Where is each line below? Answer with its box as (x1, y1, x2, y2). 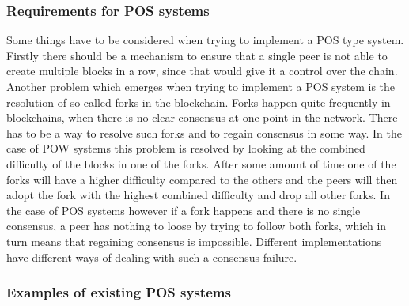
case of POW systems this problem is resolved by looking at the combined (6, 140, 365, 157)
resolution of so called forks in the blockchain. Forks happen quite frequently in (6, 93, 391, 110)
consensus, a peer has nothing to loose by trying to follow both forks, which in (6, 217, 387, 234)
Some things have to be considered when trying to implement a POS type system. (6, 32, 404, 48)
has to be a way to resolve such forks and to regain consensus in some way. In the (6, 124, 402, 141)
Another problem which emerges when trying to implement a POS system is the (6, 78, 396, 94)
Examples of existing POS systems (6, 282, 231, 302)
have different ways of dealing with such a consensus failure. (6, 248, 297, 265)
